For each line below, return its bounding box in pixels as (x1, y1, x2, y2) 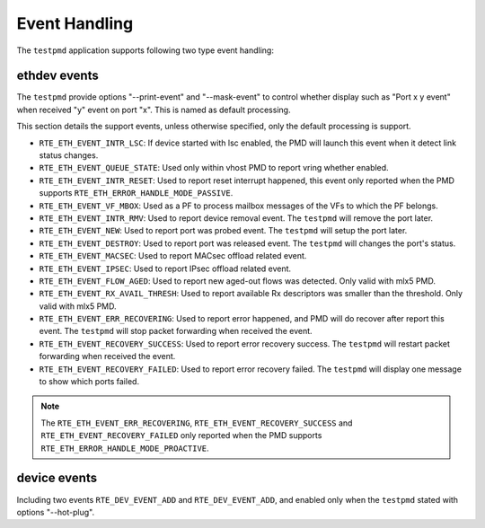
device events (16, 471, 98, 486)
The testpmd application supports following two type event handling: (16, 45, 274, 56)
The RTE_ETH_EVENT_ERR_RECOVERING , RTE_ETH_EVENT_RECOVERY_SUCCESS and (40, 418, 353, 428)
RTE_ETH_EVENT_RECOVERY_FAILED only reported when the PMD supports (40, 430, 322, 441)
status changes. (39, 150, 99, 161)
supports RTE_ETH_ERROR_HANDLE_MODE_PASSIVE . (39, 188, 234, 198)
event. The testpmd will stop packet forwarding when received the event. (39, 326, 313, 337)
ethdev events (16, 68, 99, 84)
